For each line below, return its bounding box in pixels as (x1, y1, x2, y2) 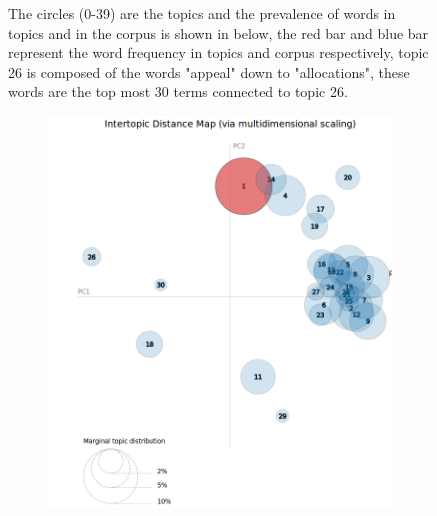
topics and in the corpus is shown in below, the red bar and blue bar (8, 22, 429, 43)
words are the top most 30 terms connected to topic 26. (8, 81, 348, 102)
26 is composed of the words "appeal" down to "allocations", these (8, 61, 410, 82)
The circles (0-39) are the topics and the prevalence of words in (8, 3, 396, 23)
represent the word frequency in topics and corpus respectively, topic (8, 42, 429, 63)
